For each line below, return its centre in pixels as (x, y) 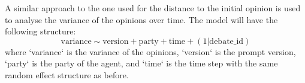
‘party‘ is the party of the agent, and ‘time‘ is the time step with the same (141, 63)
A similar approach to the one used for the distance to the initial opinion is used (153, 8)
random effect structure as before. (67, 74)
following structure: (40, 31)
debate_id (227, 41)
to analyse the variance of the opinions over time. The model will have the (141, 19)
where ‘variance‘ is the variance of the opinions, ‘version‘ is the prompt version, (150, 51)
